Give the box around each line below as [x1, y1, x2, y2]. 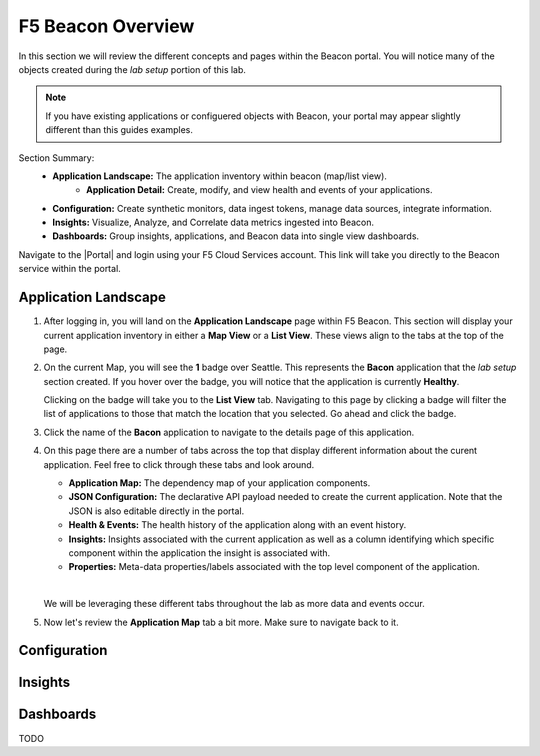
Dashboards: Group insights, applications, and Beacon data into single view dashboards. [52, 230, 420, 242]
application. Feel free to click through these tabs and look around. [43, 458, 315, 470]
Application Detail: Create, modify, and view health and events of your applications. [86, 184, 433, 196]
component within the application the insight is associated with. [68, 547, 331, 559]
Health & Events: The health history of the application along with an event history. [68, 519, 407, 531]
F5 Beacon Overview [18, 15, 195, 37]
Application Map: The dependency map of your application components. [68, 477, 371, 489]
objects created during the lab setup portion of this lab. [18, 63, 247, 75]
